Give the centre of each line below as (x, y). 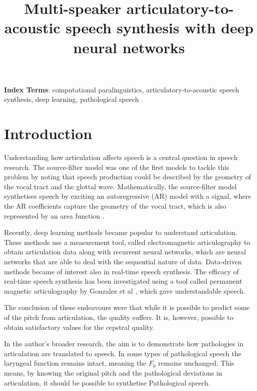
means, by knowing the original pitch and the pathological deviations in (113, 372)
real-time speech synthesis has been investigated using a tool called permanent (123, 281)
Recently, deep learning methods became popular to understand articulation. (121, 232)
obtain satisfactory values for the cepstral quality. (79, 327)
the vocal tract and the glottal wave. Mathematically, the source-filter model (120, 186)
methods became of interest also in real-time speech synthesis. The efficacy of (122, 271)
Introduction (48, 133)
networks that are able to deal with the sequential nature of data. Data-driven (123, 261)
